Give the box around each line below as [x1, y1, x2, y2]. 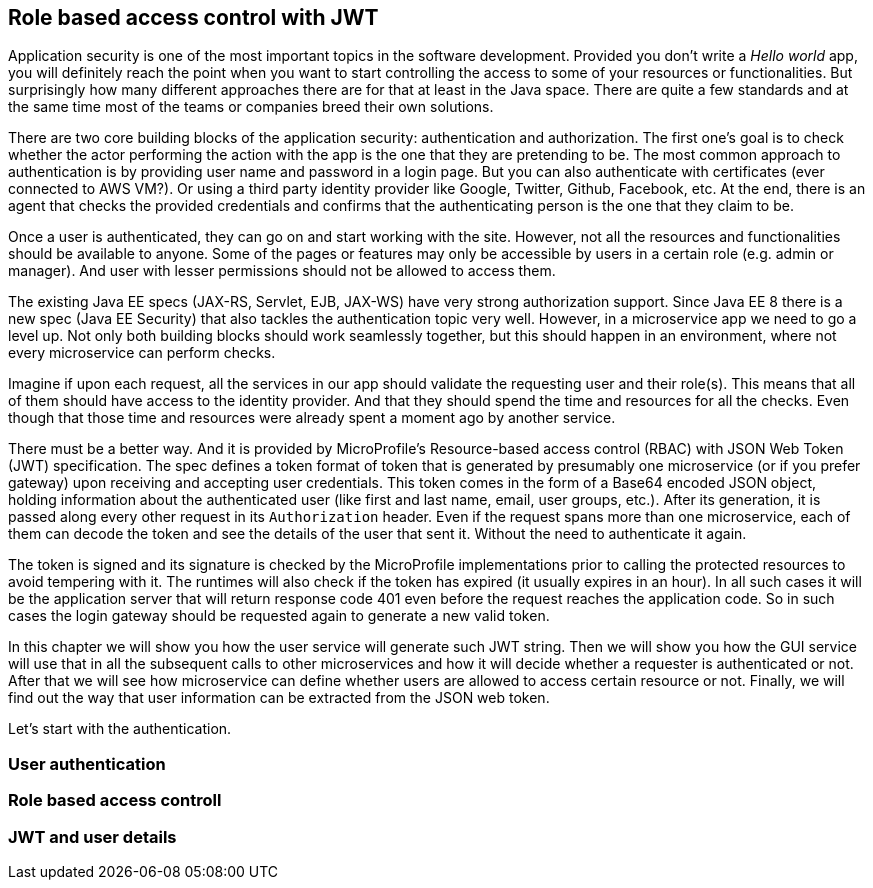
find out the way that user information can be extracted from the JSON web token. [8, 689, 550, 707]
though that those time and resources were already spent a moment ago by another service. [8, 409, 616, 427]
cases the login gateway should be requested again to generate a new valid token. [8, 607, 550, 625]
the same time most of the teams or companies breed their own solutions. [8, 98, 494, 116]
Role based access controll [8, 790, 222, 811]
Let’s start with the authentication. [8, 720, 232, 738]
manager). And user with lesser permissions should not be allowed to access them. [8, 262, 556, 280]
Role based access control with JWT [8, 5, 379, 30]
